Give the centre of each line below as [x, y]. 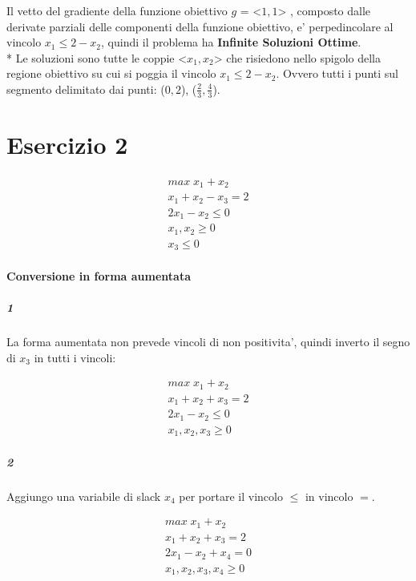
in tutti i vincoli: [75, 357]
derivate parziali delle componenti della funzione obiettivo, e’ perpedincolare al [200, 26]
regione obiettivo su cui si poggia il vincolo [111, 73]
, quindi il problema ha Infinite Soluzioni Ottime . [231, 42]
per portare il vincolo [231, 496]
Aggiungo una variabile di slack [84, 496]
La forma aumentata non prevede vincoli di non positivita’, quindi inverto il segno [208, 342]
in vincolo [329, 496]
